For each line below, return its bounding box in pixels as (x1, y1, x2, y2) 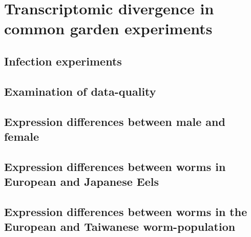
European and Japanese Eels (4, 174, 159, 189)
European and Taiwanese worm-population (4, 219, 236, 234)
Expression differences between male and (4, 113, 225, 129)
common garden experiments (4, 18, 213, 39)
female (4, 128, 39, 144)
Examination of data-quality (4, 83, 156, 99)
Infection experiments (4, 53, 122, 69)
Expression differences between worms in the (4, 203, 247, 219)
